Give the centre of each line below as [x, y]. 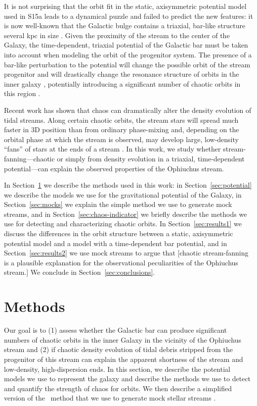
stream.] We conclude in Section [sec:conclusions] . [80, 272]
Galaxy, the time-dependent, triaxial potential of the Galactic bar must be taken [126, 45]
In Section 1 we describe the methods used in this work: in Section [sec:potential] [128, 185]
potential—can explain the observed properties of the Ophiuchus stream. [114, 168]
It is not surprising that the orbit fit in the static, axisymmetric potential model [125, 6]
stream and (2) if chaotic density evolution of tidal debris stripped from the [118, 349]
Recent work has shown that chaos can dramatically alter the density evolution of [128, 110]
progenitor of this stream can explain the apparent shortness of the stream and [124, 359]
